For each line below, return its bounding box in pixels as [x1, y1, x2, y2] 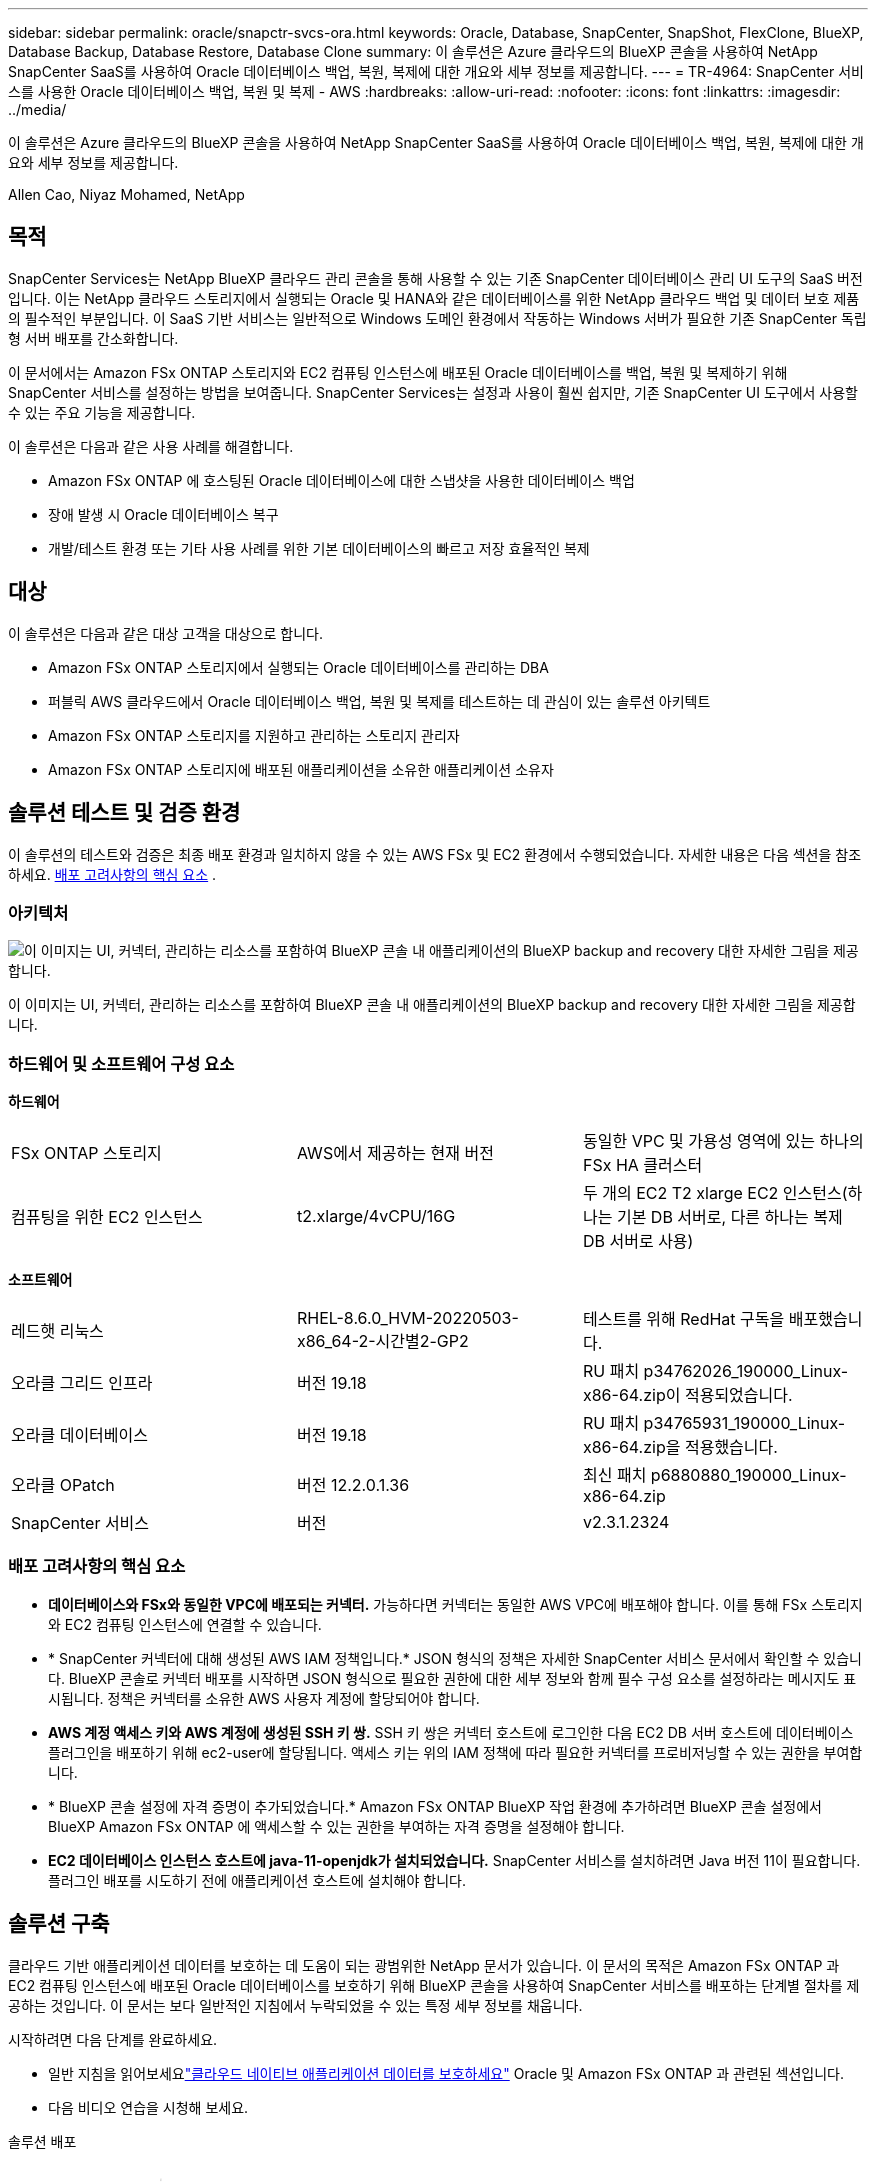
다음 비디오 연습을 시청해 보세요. [48, 2098, 249, 2116]
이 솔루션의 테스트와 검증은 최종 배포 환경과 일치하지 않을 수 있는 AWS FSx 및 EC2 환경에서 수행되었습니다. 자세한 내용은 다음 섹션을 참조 [8, 845, 862, 863]
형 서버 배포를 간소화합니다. [8, 329, 179, 347]
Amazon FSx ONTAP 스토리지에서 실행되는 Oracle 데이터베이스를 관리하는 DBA [48, 658, 549, 676]
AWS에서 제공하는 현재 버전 [296, 1143, 494, 1164]
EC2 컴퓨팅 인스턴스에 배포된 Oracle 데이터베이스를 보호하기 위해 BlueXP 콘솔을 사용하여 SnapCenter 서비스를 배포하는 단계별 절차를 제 [8, 1976, 860, 1994]
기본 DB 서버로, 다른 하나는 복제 [616, 1207, 843, 1228]
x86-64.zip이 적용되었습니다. [582, 1385, 793, 1406]
